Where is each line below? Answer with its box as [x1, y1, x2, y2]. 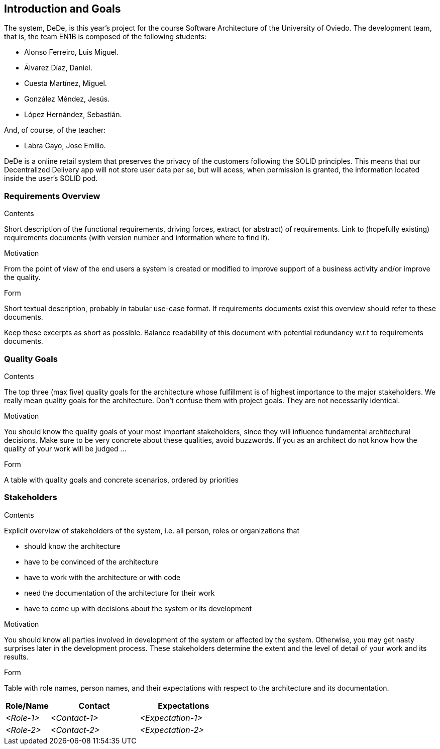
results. [4, 652, 29, 661]
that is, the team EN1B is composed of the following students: [4, 32, 207, 41]
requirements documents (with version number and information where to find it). [4, 233, 270, 242]
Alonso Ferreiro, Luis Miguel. [24, 48, 119, 57]
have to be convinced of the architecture [24, 557, 159, 566]
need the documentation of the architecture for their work [24, 588, 215, 597]
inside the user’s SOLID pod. [4, 174, 98, 183]
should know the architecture [24, 541, 121, 550]
